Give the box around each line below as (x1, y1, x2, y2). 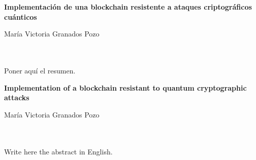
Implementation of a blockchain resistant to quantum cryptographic (4, 82, 247, 93)
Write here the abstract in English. (4, 146, 113, 156)
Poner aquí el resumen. (4, 65, 76, 76)
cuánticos (4, 11, 37, 22)
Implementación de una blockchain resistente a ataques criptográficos (4, 2, 252, 12)
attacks (4, 92, 29, 103)
